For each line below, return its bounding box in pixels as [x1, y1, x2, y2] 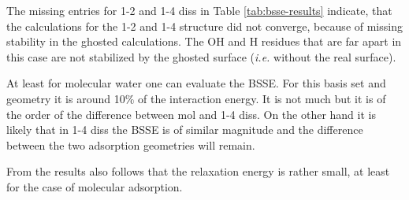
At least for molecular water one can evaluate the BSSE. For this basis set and [6, 75, 386, 91]
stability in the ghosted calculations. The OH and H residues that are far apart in [6, 33, 402, 50]
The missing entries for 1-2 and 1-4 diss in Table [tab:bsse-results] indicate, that [6, 2, 392, 18]
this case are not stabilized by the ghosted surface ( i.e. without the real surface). [6, 48, 396, 65]
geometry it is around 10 [6, 90, 125, 106]
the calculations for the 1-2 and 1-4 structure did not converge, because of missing [6, 17, 403, 34]
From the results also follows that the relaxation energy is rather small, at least [6, 163, 390, 180]
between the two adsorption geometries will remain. [6, 136, 255, 153]
